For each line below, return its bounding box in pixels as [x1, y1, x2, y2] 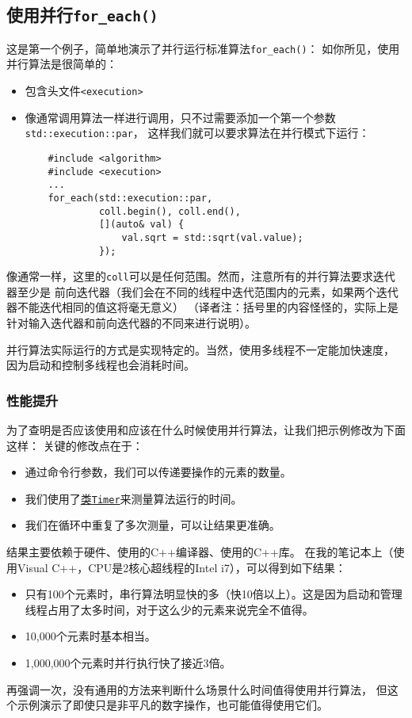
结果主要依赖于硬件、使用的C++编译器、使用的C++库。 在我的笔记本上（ [6, 544, 394, 560]
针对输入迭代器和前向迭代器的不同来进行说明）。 [6, 315, 256, 331]
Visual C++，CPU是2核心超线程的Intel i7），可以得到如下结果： [17, 559, 346, 575]
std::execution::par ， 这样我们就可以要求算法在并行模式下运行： [25, 124, 370, 141]
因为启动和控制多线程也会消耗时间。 [6, 357, 195, 373]
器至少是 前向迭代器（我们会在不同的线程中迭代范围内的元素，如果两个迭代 [6, 283, 399, 300]
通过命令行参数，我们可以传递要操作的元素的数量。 [25, 464, 292, 480]
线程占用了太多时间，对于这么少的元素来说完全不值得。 [25, 601, 314, 617]
